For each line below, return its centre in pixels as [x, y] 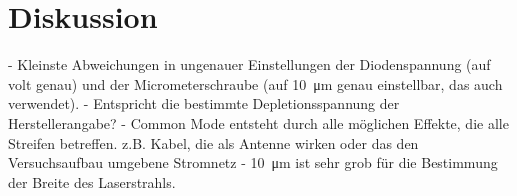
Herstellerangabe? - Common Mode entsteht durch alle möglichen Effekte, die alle [258, 122]
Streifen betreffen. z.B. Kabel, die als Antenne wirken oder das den [213, 142]
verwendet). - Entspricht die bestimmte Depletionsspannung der [204, 103]
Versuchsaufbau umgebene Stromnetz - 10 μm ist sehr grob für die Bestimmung [253, 162]
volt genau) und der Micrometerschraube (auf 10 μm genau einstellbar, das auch [255, 83]
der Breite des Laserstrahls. [92, 181]
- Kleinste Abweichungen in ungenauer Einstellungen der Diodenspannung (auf [249, 64]
